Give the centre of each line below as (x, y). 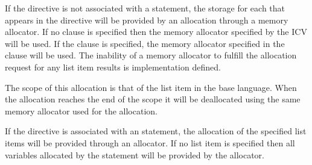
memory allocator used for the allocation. (81, 111)
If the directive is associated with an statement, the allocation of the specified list (156, 131)
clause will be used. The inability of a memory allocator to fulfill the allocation (151, 55)
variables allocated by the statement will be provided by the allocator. (135, 154)
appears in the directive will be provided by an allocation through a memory (147, 20)
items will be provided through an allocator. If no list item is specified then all (150, 142)
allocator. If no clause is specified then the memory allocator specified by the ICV (156, 32)
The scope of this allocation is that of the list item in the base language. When (151, 87)
